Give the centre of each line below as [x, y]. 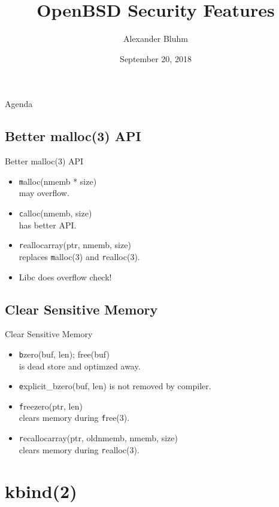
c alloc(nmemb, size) [55, 213]
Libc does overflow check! [65, 277]
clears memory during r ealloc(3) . [79, 449]
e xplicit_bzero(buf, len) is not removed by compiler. [115, 386]
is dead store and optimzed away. [80, 366]
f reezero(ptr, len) [51, 406]
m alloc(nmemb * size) [58, 181]
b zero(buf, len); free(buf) [64, 354]
